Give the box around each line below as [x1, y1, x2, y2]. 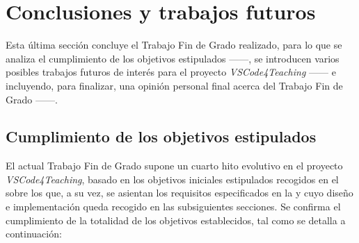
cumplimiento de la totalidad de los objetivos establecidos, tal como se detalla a [6, 212, 346, 227]
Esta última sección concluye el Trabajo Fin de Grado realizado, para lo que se [6, 37, 342, 52]
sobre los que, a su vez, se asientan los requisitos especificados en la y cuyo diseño [6, 185, 353, 200]
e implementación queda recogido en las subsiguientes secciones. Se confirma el [6, 199, 341, 214]
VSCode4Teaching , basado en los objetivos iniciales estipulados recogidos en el [6, 171, 339, 186]
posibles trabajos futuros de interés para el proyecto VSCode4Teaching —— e [6, 65, 336, 79]
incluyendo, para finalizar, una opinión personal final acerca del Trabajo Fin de [6, 78, 343, 92]
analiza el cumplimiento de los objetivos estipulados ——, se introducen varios [6, 51, 340, 65]
